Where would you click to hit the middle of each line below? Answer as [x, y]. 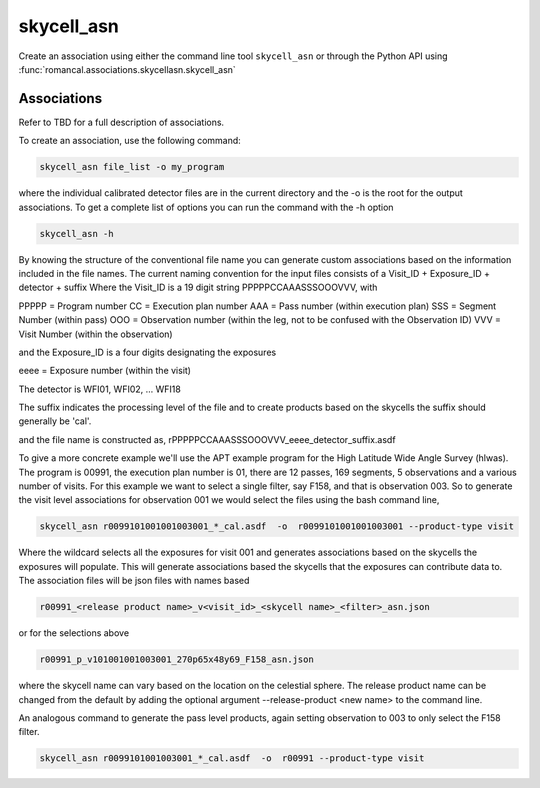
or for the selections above [74, 633]
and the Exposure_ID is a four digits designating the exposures [147, 352]
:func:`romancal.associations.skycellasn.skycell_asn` [127, 69]
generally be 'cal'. [55, 421]
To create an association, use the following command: [130, 141]
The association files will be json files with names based [134, 581]
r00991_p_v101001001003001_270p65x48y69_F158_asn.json [176, 659]
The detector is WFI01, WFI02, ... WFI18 [100, 389]
